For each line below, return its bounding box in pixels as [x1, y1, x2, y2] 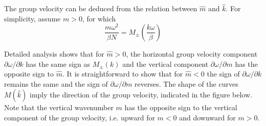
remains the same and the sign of [4, 78, 108, 89]
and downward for [179, 112, 236, 122]
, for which [82, 13, 116, 23]
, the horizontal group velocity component [126, 48, 258, 59]
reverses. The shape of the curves [135, 78, 238, 89]
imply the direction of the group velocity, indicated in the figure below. [30, 89, 252, 100]
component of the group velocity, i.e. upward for [4, 112, 155, 122]
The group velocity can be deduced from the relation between [4, 3, 197, 14]
